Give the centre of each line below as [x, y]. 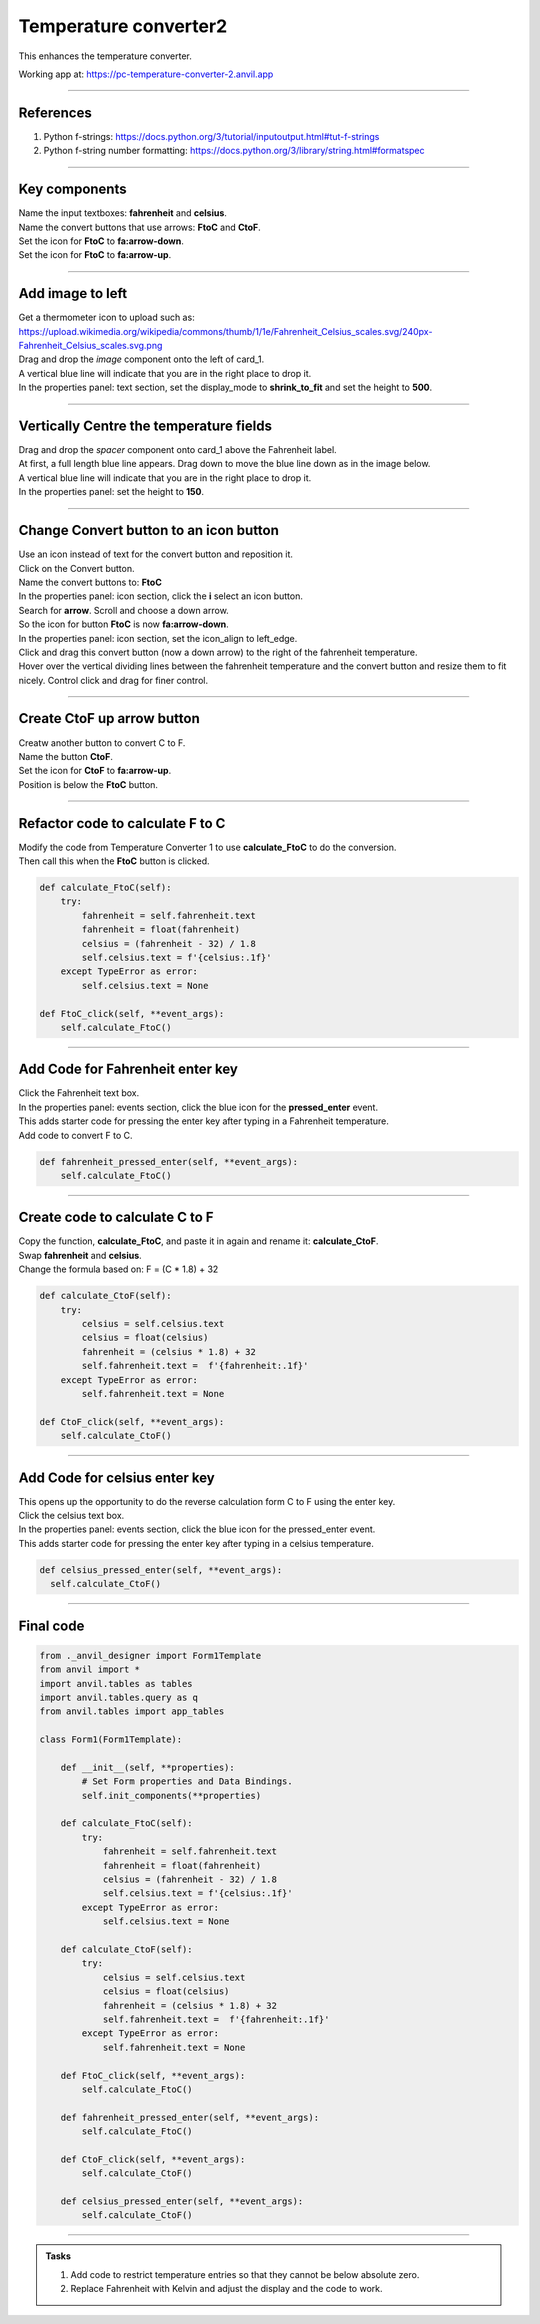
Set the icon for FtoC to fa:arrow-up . [95, 255]
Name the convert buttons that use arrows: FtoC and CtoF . [140, 227]
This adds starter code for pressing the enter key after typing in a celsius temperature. [196, 1543]
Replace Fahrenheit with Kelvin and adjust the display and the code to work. [226, 2289]
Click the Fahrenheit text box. [79, 1093]
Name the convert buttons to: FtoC [90, 582]
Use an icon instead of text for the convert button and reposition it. [156, 554]
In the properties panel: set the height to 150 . [111, 492]
